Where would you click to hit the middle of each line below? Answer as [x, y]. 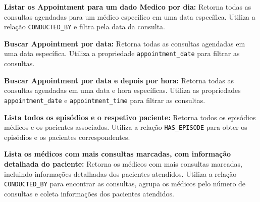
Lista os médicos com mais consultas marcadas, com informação [118, 154]
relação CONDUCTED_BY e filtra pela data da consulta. [85, 27]
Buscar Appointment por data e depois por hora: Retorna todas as [119, 80]
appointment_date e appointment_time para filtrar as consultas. [105, 100]
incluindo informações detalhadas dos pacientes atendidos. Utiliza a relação [120, 173]
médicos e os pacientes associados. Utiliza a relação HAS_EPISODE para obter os [126, 127]
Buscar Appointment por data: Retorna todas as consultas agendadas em [125, 43]
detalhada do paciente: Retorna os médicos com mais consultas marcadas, [123, 163]
